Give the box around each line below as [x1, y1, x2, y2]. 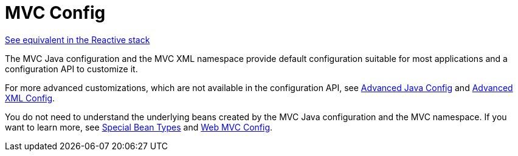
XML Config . [5, 92, 55, 103]
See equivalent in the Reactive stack [5, 34, 150, 45]
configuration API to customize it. [5, 63, 138, 74]
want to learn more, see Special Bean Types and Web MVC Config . [5, 121, 273, 132]
